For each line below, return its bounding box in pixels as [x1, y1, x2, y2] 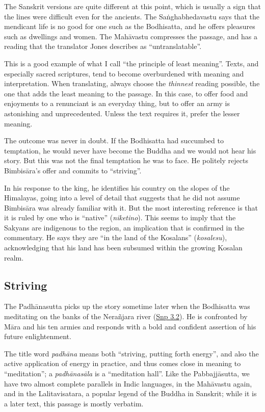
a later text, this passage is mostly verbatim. [4, 398, 144, 408]
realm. [4, 252, 24, 263]
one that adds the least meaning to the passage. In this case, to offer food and [4, 88, 248, 98]
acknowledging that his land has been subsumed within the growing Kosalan [4, 242, 243, 253]
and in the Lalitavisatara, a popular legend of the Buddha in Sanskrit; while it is [4, 388, 257, 399]
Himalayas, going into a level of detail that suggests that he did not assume [4, 192, 240, 203]
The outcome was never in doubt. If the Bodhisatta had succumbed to [4, 135, 224, 146]
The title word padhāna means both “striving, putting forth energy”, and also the [4, 348, 259, 358]
